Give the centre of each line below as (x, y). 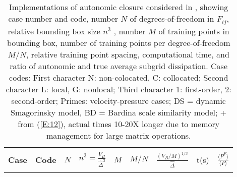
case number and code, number (63, 18)
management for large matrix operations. (118, 135)
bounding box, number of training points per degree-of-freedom (118, 42)
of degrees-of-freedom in (172, 18)
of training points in (194, 31)
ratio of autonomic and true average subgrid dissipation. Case (119, 66)
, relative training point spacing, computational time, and (128, 54)
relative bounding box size (54, 31)
